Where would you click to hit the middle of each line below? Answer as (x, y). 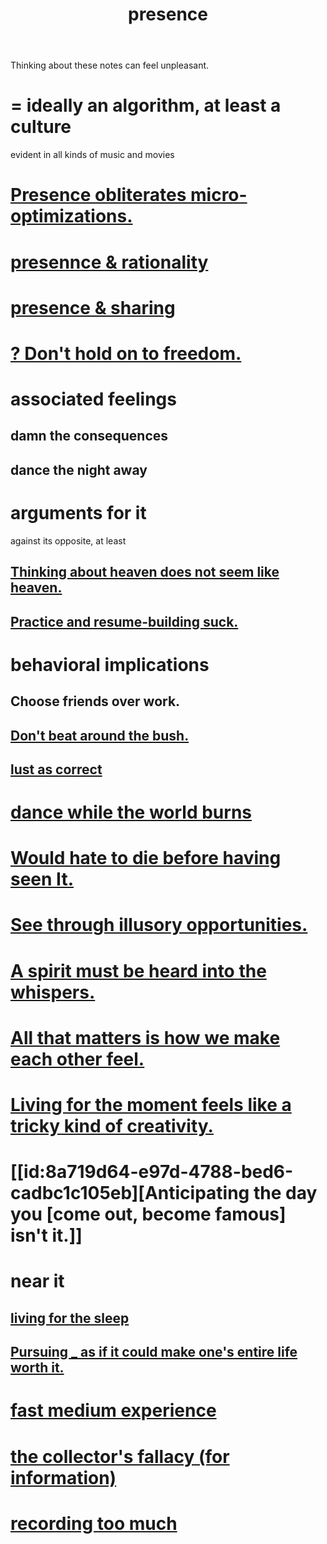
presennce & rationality (109, 262)
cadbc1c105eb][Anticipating (130, 1193)
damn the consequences (89, 436)
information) (63, 1477)
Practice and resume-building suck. (124, 621)
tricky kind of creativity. (112, 1126)
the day (285, 1193)
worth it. (37, 1368)
